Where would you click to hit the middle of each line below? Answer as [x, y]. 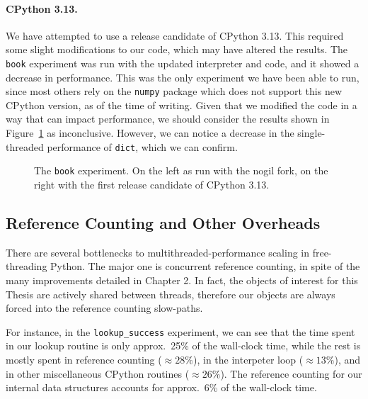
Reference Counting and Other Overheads [163, 222]
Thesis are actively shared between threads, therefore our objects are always [171, 294]
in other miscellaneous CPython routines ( [98, 373]
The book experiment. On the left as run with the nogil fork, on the [181, 170]
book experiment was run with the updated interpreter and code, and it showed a [183, 63]
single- [311, 133]
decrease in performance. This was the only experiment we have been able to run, [183, 77]
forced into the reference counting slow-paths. [104, 308]
